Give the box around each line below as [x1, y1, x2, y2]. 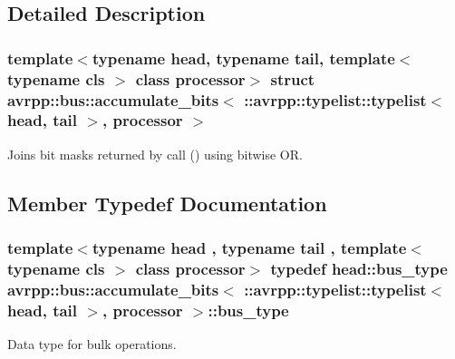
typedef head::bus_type [270, 257, 448, 279]
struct [270, 67, 315, 90]
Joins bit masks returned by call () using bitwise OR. [7, 144, 303, 163]
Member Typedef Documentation [7, 189, 327, 217]
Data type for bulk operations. [7, 335, 177, 354]
